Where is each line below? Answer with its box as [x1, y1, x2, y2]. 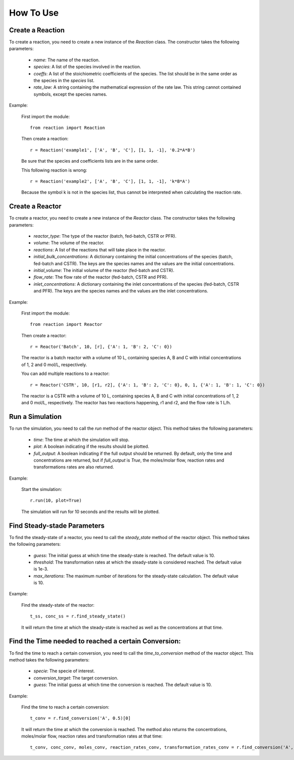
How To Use [9, 7, 59, 18]
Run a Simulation [9, 413, 62, 421]
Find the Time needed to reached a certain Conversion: [9, 637, 181, 645]
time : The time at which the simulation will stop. [33, 437, 130, 442]
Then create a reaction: [21, 136, 69, 142]
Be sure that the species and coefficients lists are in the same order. [21, 158, 159, 164]
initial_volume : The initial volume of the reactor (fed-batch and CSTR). [33, 267, 174, 273]
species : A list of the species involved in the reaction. [33, 64, 142, 70]
